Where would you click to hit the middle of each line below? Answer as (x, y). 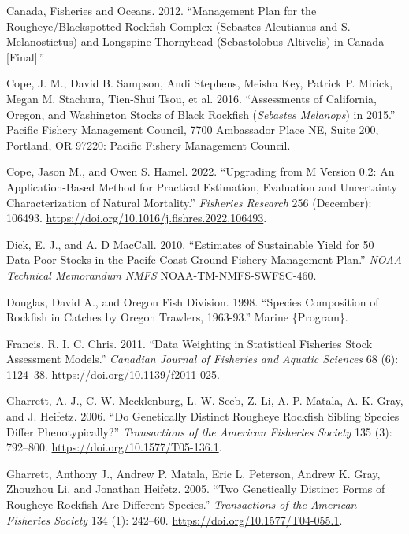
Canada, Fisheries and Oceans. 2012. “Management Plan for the (162, 10)
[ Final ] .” (26, 56)
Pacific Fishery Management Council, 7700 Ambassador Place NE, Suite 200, (193, 130)
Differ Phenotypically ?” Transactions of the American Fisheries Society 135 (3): (199, 431)
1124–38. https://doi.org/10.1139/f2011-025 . (113, 374)
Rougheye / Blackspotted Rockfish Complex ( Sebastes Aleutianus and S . (178, 26)
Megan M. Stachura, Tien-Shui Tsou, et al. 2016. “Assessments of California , (191, 98)
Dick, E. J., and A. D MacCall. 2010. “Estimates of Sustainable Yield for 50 (190, 244)
